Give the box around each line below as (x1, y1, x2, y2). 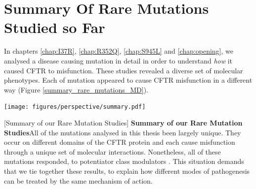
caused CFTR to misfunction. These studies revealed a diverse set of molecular (4, 65, 243, 75)
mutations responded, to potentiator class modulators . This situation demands (4, 156, 244, 166)
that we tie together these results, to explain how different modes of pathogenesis (4, 165, 250, 176)
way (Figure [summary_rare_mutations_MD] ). (4, 84, 149, 94)
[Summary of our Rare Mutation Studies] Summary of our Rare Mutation (4, 117, 243, 127)
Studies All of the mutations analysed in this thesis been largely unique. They (4, 127, 241, 137)
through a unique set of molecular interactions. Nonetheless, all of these (4, 146, 221, 157)
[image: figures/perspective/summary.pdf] (4, 103, 146, 111)
